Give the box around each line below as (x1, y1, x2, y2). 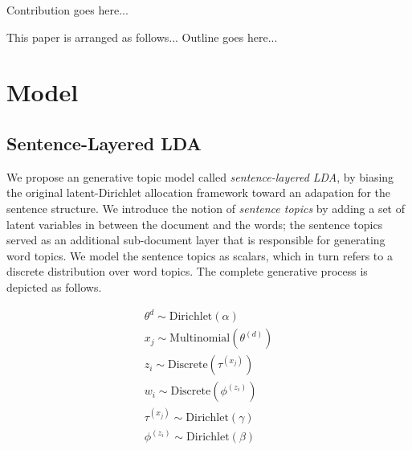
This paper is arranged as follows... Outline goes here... (6, 28, 278, 45)
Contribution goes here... (6, 2, 128, 18)
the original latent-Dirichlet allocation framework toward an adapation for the (6, 184, 391, 201)
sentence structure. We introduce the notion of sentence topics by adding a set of (6, 199, 406, 216)
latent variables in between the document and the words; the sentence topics (6, 215, 383, 232)
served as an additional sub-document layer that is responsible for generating (6, 231, 385, 248)
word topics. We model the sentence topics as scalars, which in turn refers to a (6, 247, 393, 264)
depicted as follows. (6, 278, 102, 295)
